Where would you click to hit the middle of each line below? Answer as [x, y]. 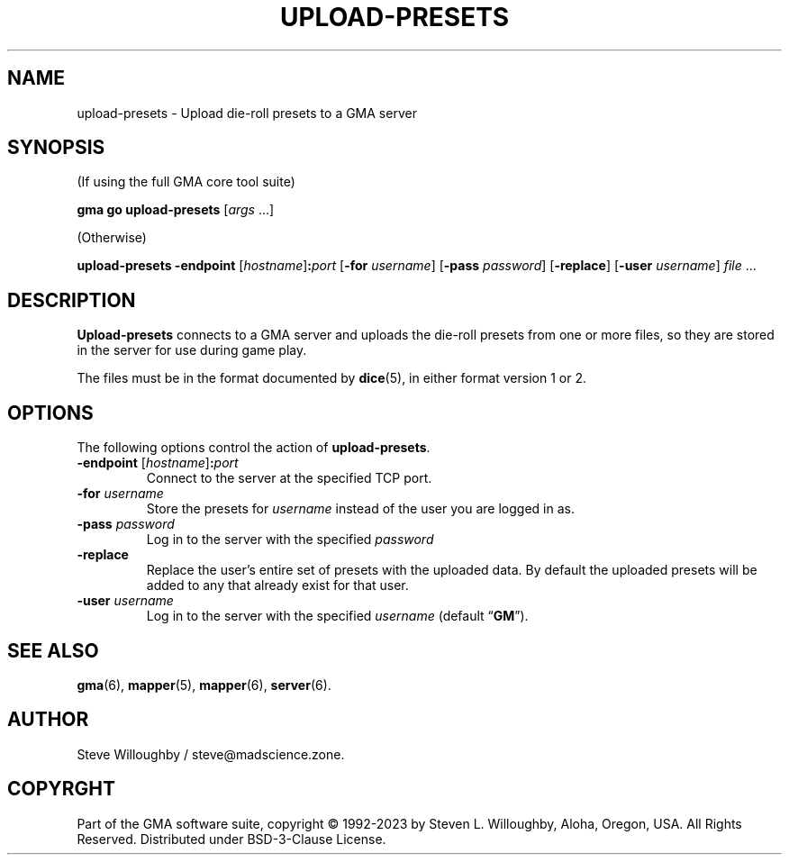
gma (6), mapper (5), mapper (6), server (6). [204, 685]
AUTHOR [48, 720]
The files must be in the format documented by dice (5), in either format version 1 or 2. [331, 378]
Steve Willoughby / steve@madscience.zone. [211, 754]
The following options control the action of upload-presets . [254, 448]
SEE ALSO [53, 650]
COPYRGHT [61, 789]
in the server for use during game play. [192, 350]
